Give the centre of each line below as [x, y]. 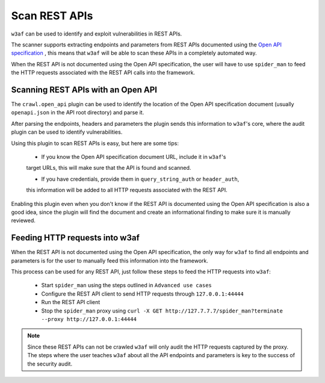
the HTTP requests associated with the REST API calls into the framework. [103, 73]
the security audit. [50, 364]
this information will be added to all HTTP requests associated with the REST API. [127, 190]
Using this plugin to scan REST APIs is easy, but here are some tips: [95, 143]
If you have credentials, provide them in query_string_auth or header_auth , [140, 179]
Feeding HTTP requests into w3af [75, 238]
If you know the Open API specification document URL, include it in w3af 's [134, 157]
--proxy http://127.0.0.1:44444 [89, 319]
